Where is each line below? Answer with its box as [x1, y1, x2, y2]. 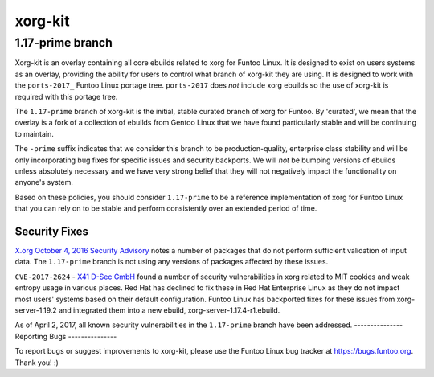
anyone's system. [14, 178, 74, 187]
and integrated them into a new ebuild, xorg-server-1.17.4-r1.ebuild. [59, 305, 280, 315]
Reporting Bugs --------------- [14, 331, 117, 341]
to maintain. [14, 129, 54, 138]
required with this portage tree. [14, 92, 118, 101]
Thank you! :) [14, 358, 59, 367]
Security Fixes [14, 224, 88, 238]
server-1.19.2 [14, 305, 58, 315]
